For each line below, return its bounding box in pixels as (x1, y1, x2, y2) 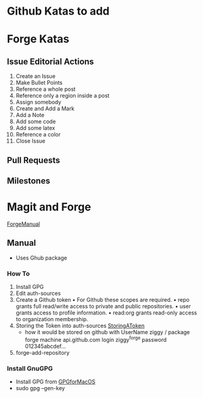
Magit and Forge (7, 200, 91, 214)
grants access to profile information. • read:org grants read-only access (15, 309, 198, 316)
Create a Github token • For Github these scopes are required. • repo (15, 296, 190, 304)
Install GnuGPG (7, 364, 54, 372)
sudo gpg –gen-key (15, 384, 65, 391)
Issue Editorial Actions (7, 56, 94, 66)
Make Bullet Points (15, 79, 63, 87)
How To (7, 269, 30, 278)
